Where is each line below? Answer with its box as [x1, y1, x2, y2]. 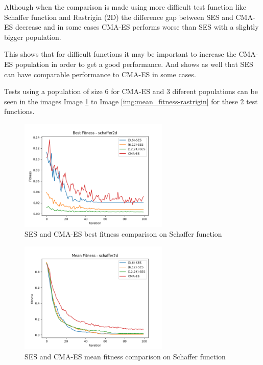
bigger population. [4, 31, 61, 42]
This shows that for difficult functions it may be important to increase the [4, 49, 236, 59]
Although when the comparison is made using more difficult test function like [4, 2, 247, 12]
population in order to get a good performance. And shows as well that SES [15, 58, 253, 69]
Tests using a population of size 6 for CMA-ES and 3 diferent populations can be [4, 86, 258, 97]
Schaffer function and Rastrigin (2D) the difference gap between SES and [4, 11, 233, 22]
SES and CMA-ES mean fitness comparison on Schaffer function [25, 351, 226, 361]
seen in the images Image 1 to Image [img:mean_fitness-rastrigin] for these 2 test [4, 96, 258, 106]
